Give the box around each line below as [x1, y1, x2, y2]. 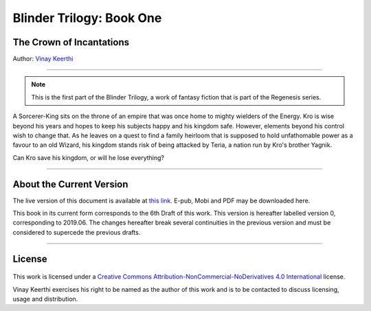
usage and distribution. [12, 295, 78, 303]
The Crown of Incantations [12, 36, 130, 48]
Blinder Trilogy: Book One [12, 10, 162, 25]
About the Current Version [12, 178, 128, 190]
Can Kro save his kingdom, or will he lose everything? [12, 153, 165, 161]
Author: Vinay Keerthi [12, 55, 74, 63]
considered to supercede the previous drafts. [12, 228, 141, 236]
